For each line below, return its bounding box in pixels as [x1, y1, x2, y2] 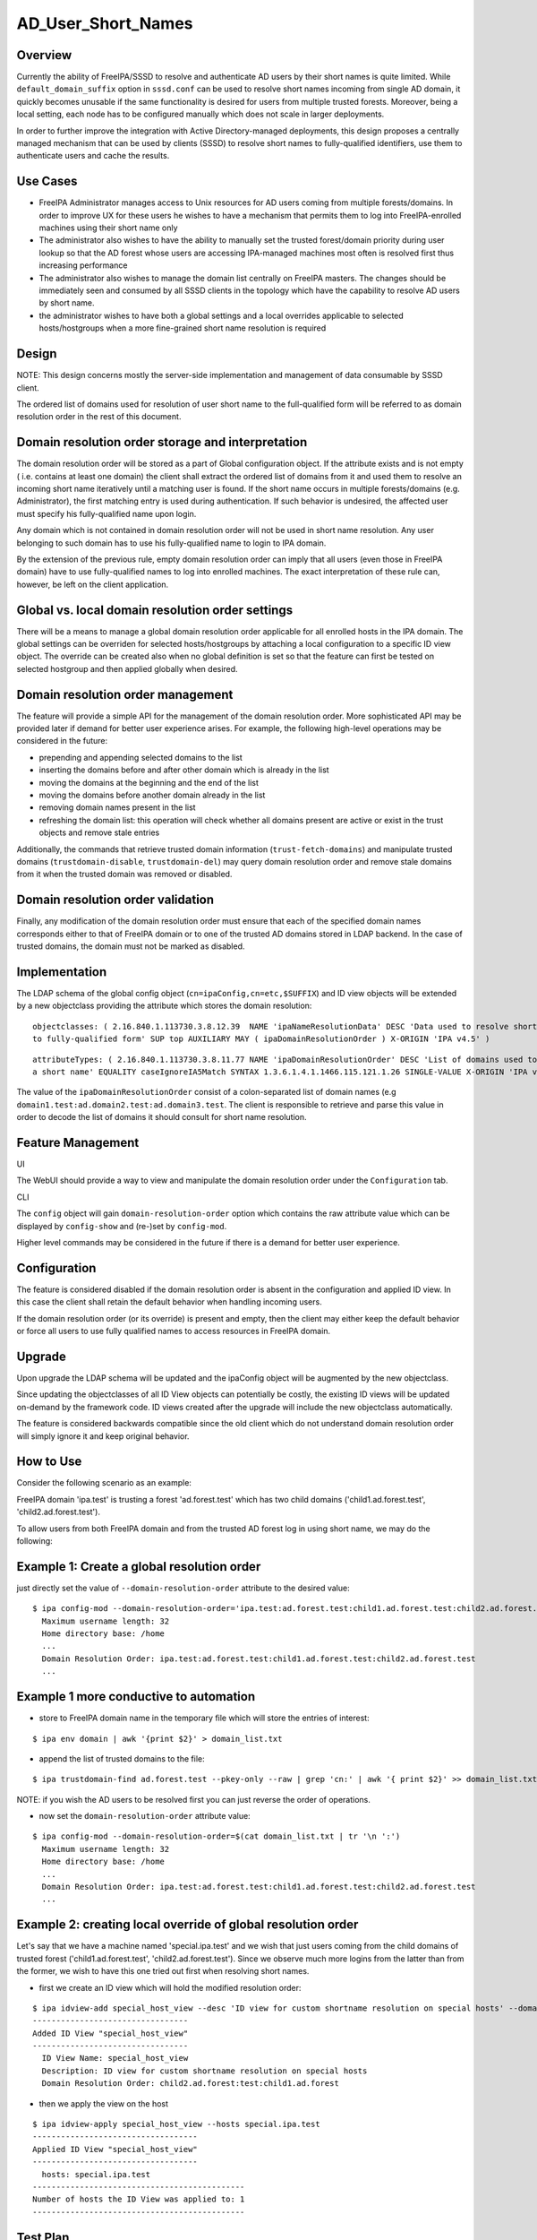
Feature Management [16, 1134, 140, 1150]
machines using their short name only [38, 222, 178, 233]
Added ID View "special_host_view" [32, 2028, 189, 2038]
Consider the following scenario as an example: [16, 1478, 192, 1488]
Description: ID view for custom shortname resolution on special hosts [41, 2065, 368, 2076]
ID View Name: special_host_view [41, 2053, 189, 2063]
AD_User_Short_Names [16, 13, 193, 33]
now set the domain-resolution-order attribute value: [38, 1811, 251, 1822]
